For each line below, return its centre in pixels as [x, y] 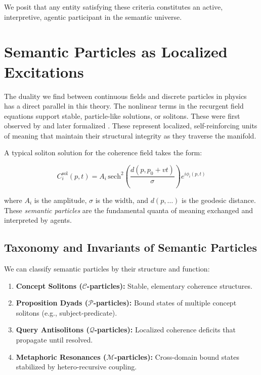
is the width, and [122, 200]
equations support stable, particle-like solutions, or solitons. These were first [122, 115]
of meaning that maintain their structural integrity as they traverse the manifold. [130, 135]
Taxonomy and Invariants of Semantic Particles [130, 247]
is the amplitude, [60, 200]
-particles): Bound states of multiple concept [165, 303]
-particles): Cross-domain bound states [177, 356]
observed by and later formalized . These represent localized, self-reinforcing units [131, 126]
